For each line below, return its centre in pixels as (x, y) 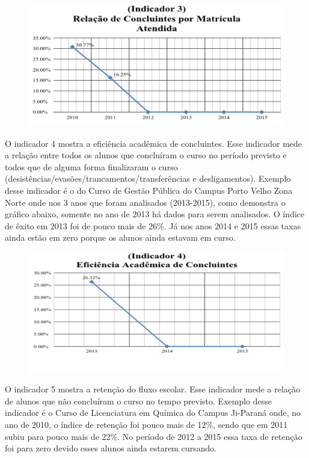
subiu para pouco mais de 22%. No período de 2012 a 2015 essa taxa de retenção (154, 436)
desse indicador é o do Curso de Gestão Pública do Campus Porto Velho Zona (149, 190)
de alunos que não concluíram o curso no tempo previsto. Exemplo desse (139, 401)
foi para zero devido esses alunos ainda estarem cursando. (111, 448)
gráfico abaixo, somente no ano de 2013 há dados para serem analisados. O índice (155, 214)
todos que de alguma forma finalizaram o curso (91, 166)
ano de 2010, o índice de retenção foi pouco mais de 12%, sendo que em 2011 (146, 424)
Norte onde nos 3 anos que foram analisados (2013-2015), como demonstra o (145, 202)
